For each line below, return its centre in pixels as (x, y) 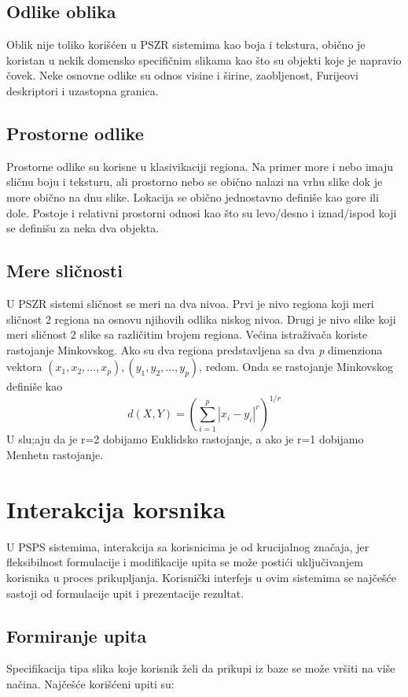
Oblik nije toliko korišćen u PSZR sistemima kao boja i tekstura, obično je (186, 44)
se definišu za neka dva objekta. (83, 228)
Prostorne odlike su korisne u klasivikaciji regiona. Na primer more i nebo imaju (200, 166)
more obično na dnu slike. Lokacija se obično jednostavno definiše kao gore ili (193, 196)
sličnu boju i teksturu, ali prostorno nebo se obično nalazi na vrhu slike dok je (195, 182)
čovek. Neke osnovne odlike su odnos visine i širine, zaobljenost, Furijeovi (182, 75)
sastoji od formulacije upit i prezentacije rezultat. (125, 593)
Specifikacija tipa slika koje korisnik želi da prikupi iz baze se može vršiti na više (201, 668)
